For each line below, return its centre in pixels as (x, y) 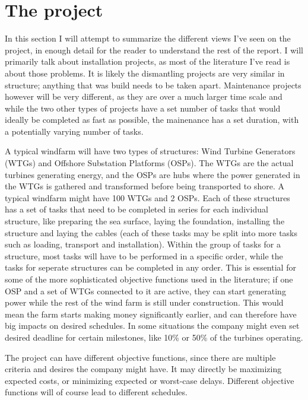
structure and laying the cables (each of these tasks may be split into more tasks (151, 232)
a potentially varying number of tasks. (74, 131)
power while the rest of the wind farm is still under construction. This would (144, 302)
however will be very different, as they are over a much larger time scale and (144, 96)
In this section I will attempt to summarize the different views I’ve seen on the (148, 38)
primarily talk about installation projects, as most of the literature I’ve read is (147, 61)
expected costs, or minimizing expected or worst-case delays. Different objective (150, 380)
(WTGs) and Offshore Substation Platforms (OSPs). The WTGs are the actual (149, 163)
